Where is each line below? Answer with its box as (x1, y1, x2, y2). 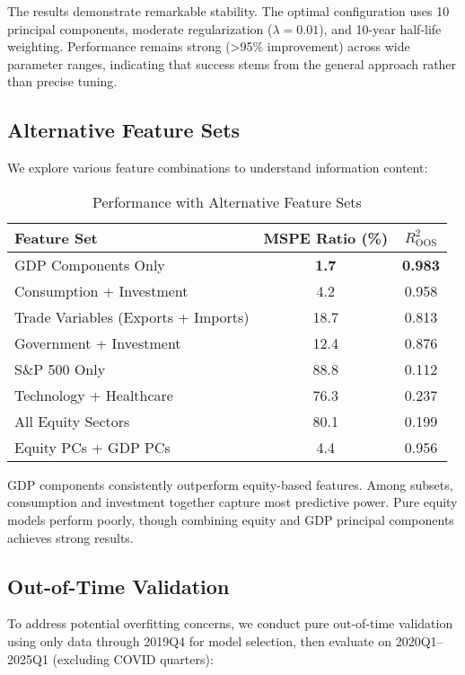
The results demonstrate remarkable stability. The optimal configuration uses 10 (7, 2, 450, 20)
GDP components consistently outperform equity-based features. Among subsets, (7, 475, 453, 493)
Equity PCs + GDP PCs (14, 436, 171, 457)
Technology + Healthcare (14, 384, 173, 405)
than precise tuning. (7, 72, 118, 91)
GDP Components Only (14, 253, 165, 275)
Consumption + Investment (14, 280, 189, 301)
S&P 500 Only (14, 358, 106, 379)
